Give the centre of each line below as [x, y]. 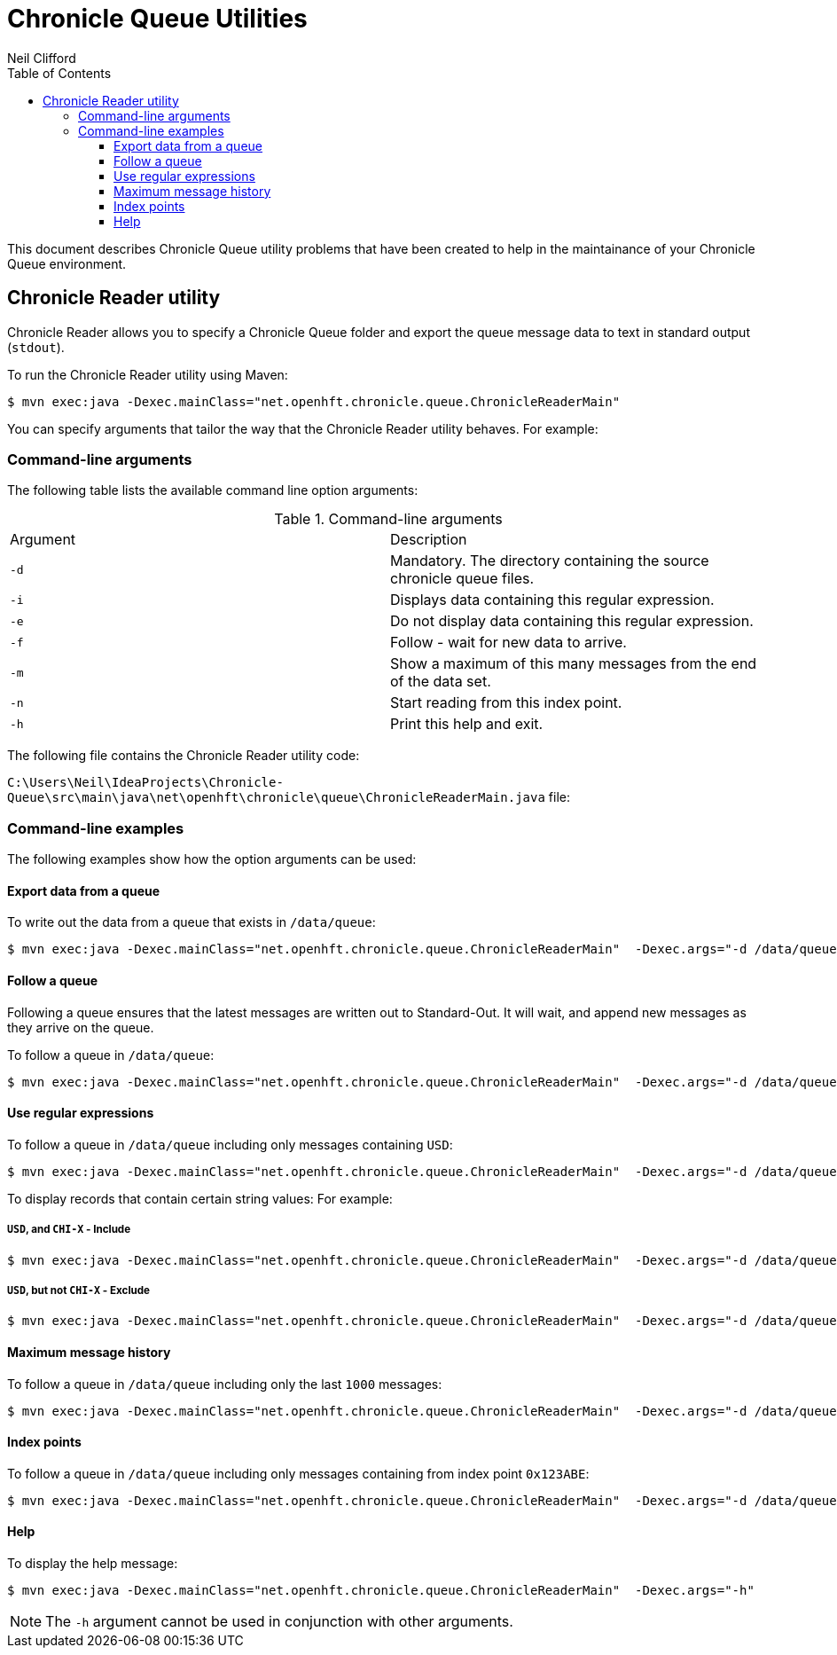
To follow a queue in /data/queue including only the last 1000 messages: [225, 1384]
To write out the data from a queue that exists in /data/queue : [192, 922]
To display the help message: [93, 1563]
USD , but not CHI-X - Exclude [79, 1290]
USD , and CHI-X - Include [69, 1230]
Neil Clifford [42, 58]
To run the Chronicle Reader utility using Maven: [148, 374]
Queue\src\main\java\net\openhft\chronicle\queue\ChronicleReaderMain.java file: [289, 797]
